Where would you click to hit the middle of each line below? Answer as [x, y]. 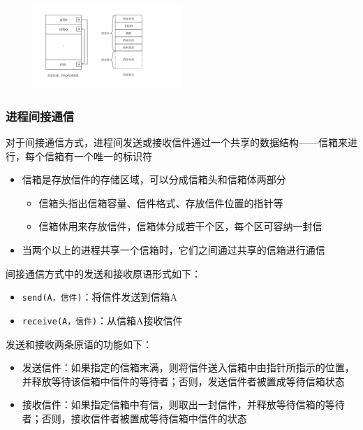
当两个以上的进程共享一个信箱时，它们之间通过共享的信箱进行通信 [173, 250]
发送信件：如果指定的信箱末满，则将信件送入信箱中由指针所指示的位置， [188, 367]
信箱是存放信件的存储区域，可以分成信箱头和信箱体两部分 [154, 179]
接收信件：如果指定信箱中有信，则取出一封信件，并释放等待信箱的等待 [183, 404]
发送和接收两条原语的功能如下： [79, 344]
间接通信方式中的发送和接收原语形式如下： [103, 273]
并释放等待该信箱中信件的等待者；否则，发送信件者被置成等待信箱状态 [183, 381]
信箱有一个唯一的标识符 [98, 156]
